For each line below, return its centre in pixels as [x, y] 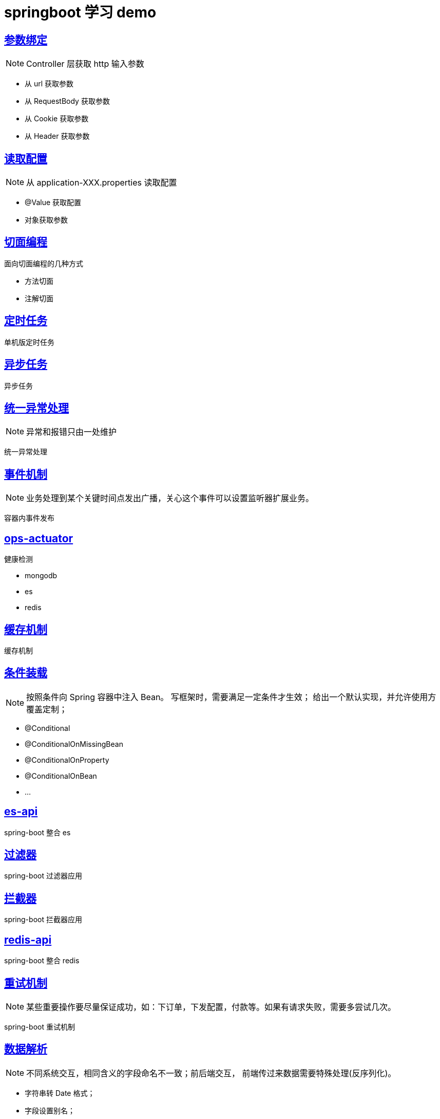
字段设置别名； [50, 1110]
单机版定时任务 [29, 342]
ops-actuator [39, 538]
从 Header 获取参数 [57, 136]
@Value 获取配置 [53, 203]
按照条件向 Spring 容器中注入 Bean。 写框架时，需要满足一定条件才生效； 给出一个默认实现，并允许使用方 [231, 697]
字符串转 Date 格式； [60, 1093]
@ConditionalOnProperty [67, 760]
